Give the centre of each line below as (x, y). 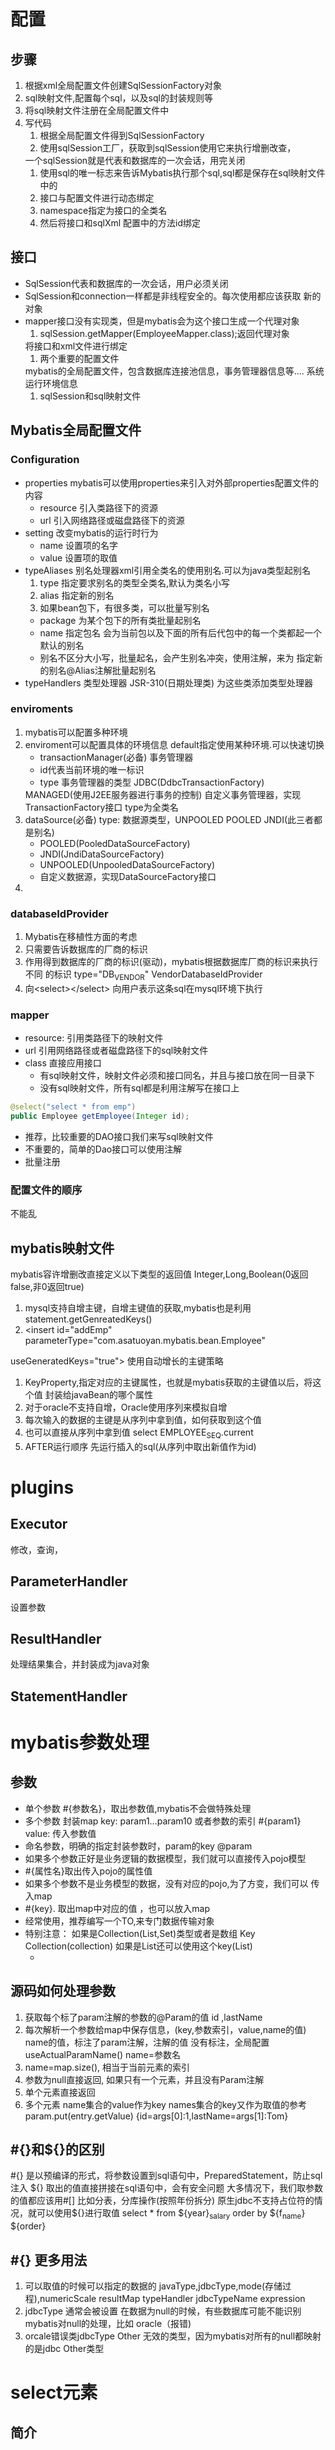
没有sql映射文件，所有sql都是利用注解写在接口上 (139, 1088)
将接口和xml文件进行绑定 (76, 346)
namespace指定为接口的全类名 (103, 210)
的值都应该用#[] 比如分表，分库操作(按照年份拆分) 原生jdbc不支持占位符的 (162, 2201)
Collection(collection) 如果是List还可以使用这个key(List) (138, 1946)
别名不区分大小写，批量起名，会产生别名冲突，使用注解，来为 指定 (177, 657)
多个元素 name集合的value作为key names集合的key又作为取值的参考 (165, 2104)
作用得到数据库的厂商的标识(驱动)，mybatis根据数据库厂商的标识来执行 (171, 962)
